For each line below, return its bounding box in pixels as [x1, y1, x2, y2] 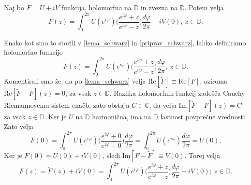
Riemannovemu [4, 100, 49, 110]
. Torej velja [184, 150, 221, 160]
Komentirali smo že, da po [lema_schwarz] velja [4, 76, 146, 86]
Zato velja [4, 121, 34, 131]
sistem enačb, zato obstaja [51, 100, 130, 110]
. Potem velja [184, 2, 224, 12]
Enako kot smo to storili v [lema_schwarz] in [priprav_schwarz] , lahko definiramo [4, 37, 246, 47]
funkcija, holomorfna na [61, 2, 132, 12]
